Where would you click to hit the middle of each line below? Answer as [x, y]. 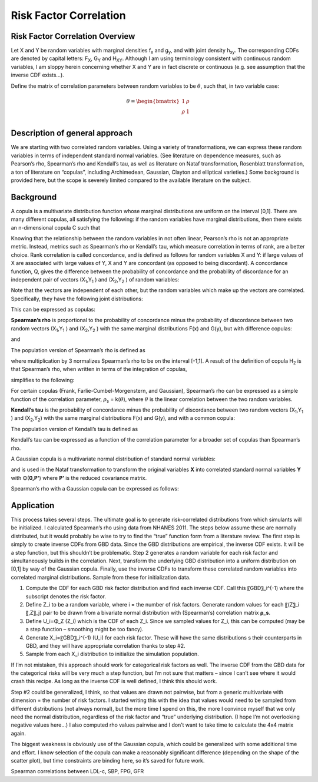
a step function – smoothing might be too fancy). [85, 629]
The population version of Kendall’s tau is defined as [74, 429]
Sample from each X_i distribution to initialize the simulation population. [112, 654]
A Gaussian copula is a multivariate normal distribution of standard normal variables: [113, 459]
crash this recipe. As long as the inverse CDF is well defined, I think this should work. [114, 681]
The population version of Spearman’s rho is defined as [78, 350]
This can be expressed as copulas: [53, 310]
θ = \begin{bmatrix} [153, 101]
